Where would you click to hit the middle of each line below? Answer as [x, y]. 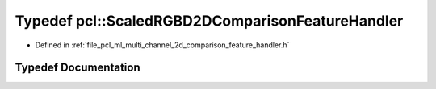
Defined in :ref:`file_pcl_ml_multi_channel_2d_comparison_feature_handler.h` [162, 45]
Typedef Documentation [78, 68]
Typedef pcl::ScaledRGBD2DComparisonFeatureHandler [209, 21]
